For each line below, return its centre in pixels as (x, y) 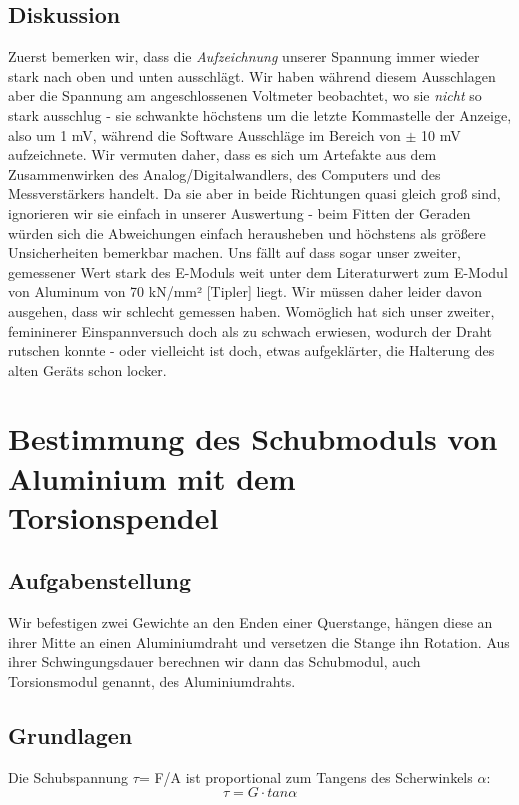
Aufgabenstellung (100, 580)
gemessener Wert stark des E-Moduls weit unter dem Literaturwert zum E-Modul (258, 271)
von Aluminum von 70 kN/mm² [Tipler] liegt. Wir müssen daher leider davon (245, 291)
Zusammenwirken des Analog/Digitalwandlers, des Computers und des (224, 173)
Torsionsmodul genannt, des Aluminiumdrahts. (152, 681)
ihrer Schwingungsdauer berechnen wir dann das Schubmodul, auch (214, 661)
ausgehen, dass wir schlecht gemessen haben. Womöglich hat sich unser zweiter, (251, 310)
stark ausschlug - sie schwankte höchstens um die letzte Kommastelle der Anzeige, (260, 114)
